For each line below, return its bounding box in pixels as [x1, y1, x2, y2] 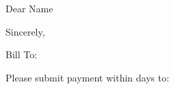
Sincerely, [5, 24, 45, 38]
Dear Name [5, 1, 53, 15]
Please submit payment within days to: [5, 70, 169, 84]
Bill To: [5, 47, 38, 62]
